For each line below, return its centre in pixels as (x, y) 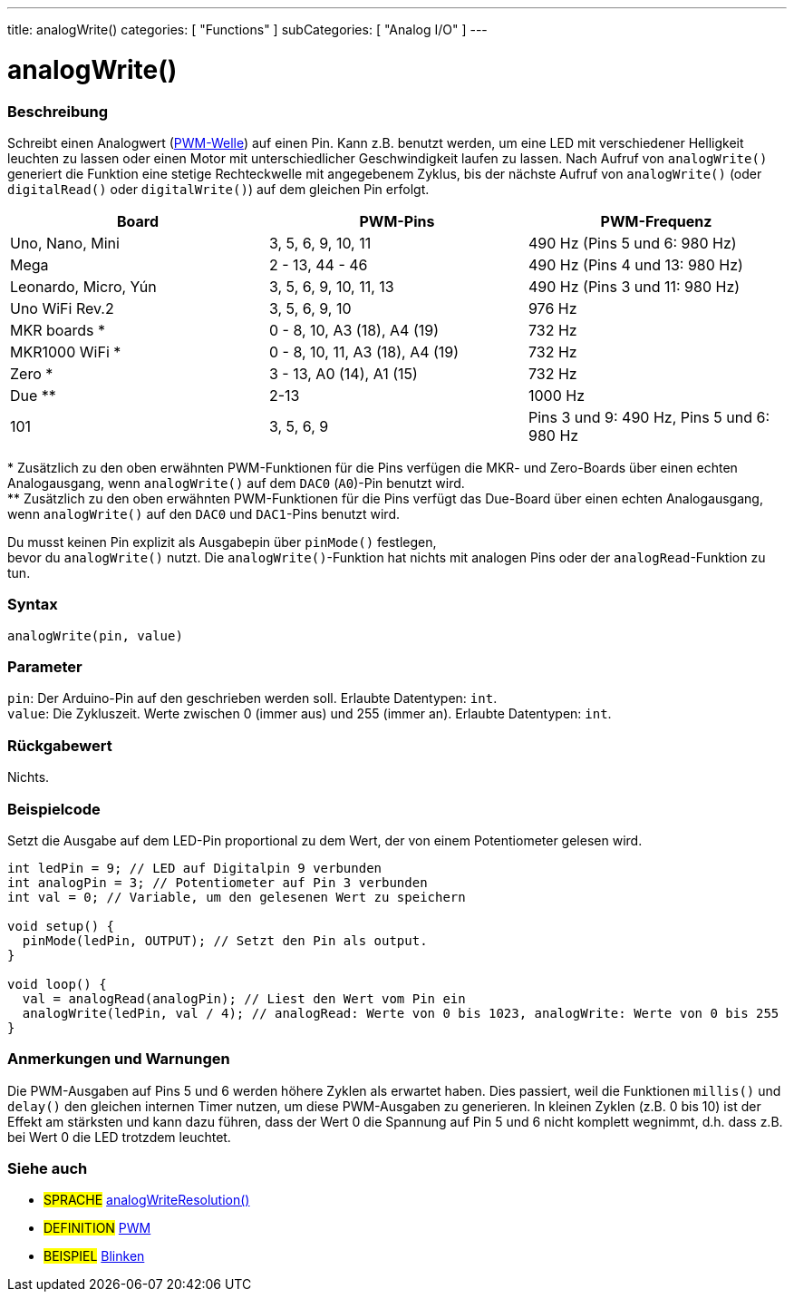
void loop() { (57, 984)
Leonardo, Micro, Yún (83, 286)
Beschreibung (58, 111)
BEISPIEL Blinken (94, 1256)
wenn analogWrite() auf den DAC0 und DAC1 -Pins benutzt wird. (203, 513)
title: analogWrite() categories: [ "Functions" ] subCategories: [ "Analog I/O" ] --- (247, 29)
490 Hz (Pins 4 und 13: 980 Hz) (635, 264)
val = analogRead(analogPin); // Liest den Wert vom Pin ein (244, 998)
